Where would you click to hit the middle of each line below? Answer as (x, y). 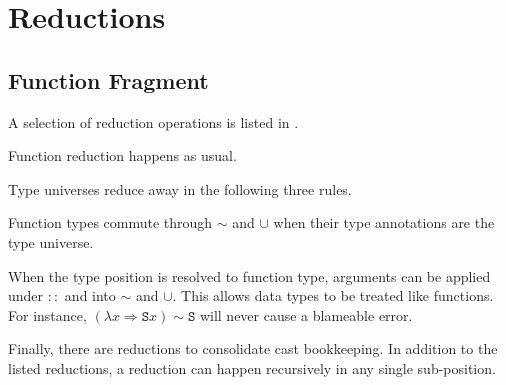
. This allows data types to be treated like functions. (333, 295)
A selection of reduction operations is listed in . (153, 121)
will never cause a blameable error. (306, 314)
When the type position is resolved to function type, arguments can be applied (249, 275)
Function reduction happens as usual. (122, 155)
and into (90, 295)
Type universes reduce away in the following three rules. (180, 188)
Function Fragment (108, 79)
